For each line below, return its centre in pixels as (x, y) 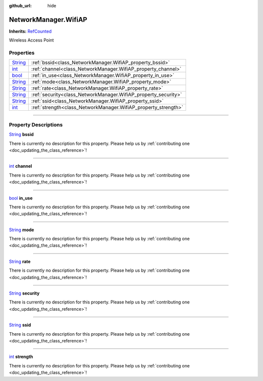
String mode (21, 230)
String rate (20, 261)
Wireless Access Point (31, 40)
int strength (21, 357)
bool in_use (21, 198)
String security (24, 293)
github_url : (20, 6)
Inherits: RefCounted (30, 31)
